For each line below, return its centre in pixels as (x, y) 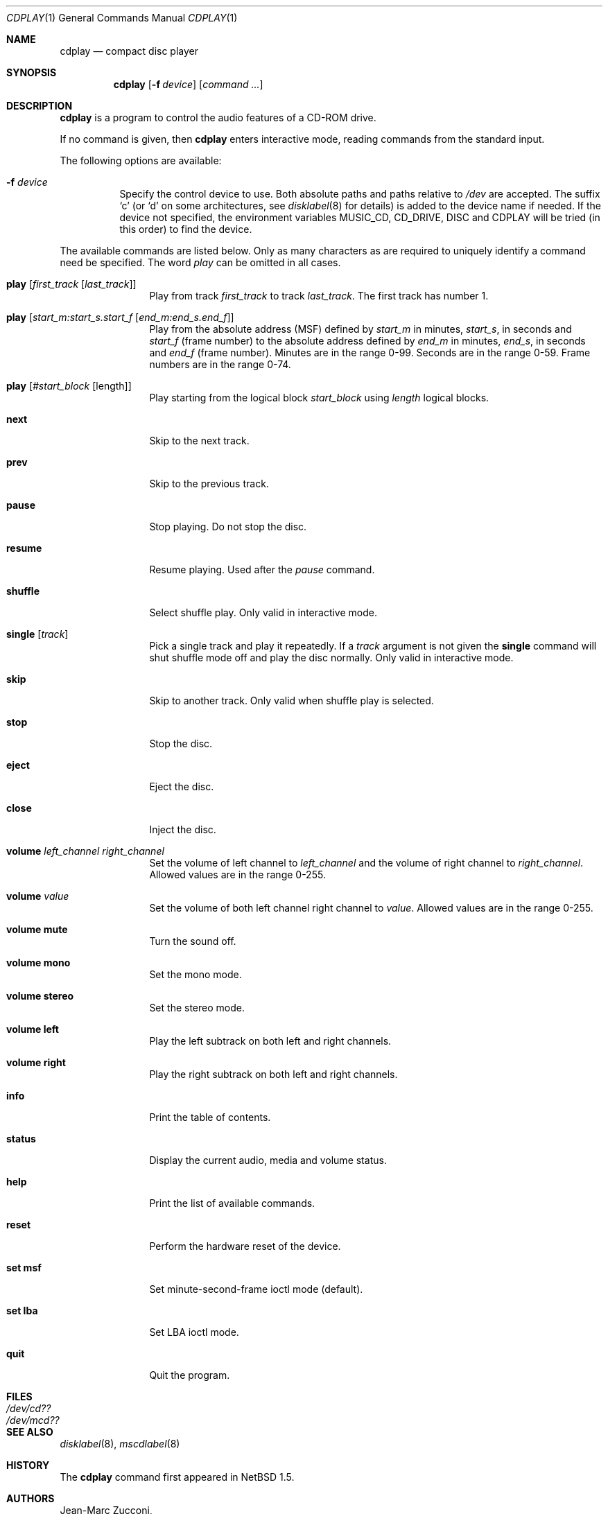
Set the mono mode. (196, 974)
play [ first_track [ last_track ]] (71, 284)
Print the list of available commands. (232, 1203)
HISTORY (28, 1465)
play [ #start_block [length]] (69, 386)
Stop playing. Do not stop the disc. (228, 527)
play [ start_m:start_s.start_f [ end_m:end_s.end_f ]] (120, 317)
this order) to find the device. (186, 229)
